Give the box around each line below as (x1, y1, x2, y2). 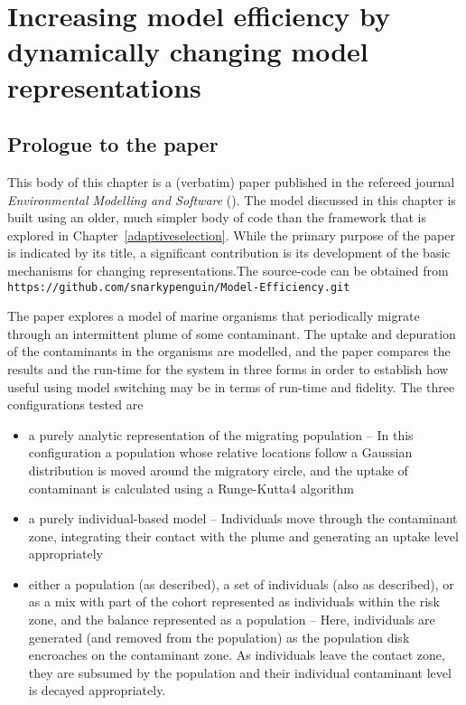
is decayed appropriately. (28, 681, 166, 700)
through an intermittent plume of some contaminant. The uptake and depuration (7, 324, 456, 343)
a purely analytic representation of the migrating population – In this (28, 425, 414, 444)
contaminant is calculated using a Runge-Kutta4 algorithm (28, 478, 354, 497)
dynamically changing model (7, 33, 368, 70)
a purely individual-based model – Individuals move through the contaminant (28, 509, 458, 528)
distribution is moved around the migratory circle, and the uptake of (28, 460, 408, 479)
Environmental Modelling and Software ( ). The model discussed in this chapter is (7, 190, 456, 209)
